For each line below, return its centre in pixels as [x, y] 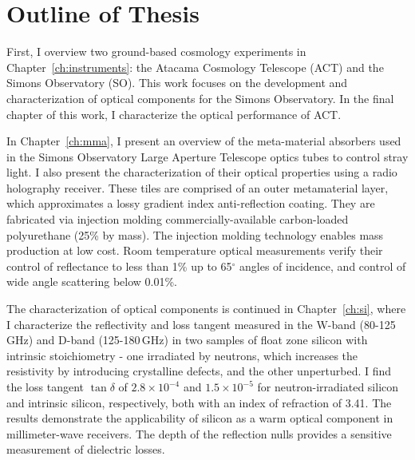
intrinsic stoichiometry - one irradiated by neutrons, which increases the [182, 355]
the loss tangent [45, 387]
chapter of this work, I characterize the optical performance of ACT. [174, 114]
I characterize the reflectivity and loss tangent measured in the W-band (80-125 [201, 324]
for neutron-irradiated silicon [328, 387]
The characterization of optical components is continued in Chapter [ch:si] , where [206, 309]
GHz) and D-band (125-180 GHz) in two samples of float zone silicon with [187, 340]
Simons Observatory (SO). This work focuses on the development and [177, 83]
